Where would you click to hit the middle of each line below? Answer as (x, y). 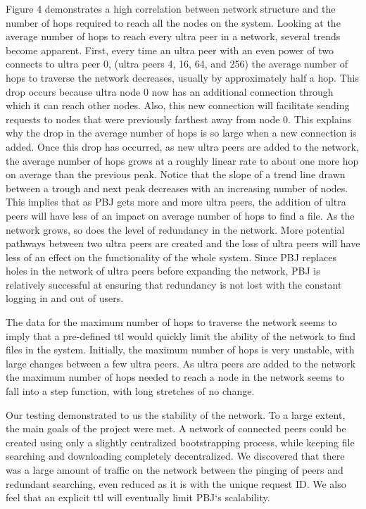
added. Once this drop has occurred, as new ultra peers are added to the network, (182, 146)
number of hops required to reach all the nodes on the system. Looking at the (173, 22)
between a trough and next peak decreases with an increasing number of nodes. (177, 188)
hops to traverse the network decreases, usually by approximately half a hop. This (182, 77)
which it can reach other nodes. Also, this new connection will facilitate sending (178, 105)
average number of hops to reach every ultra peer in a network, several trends (173, 36)
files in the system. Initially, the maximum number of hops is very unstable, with (180, 350)
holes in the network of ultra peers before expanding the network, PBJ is (163, 271)
